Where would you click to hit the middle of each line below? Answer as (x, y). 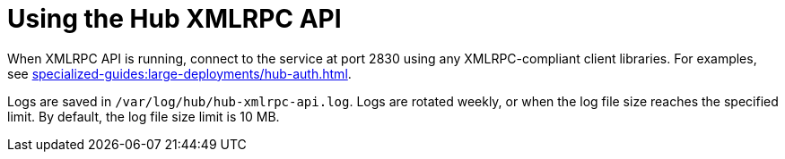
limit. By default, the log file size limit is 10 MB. (144, 116)
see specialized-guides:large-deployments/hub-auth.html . (179, 73)
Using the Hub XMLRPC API (174, 19)
